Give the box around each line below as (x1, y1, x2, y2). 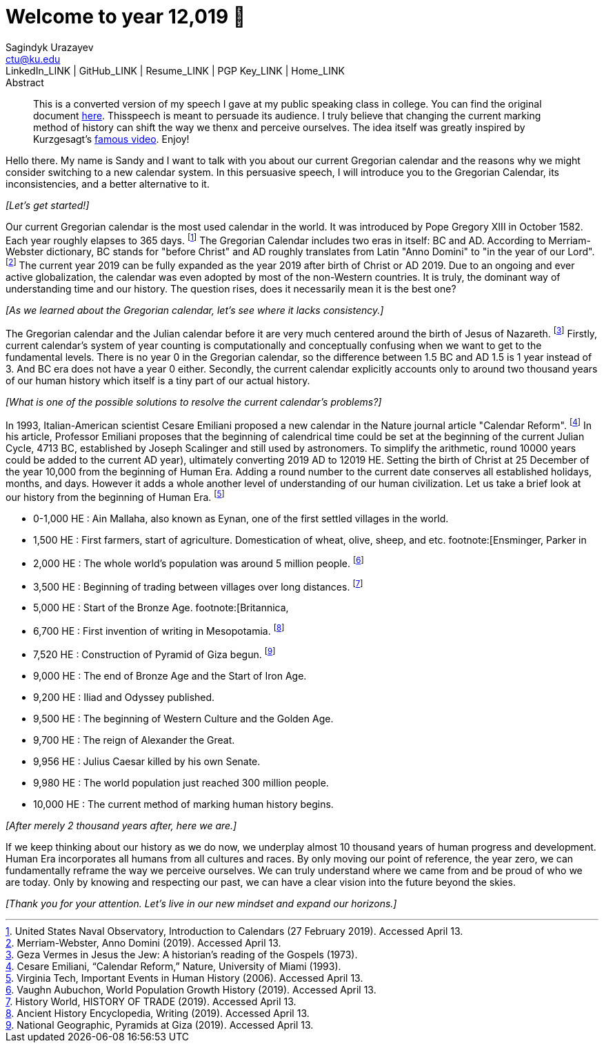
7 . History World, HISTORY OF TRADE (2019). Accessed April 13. (6, 995, 296, 1007)
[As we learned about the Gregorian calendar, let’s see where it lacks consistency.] (6, 304, 384, 317)
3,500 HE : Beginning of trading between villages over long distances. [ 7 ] (33, 578, 363, 593)
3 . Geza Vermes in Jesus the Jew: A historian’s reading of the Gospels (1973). (6, 948, 358, 960)
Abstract (6, 76, 44, 88)
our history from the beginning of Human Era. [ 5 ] (6, 489, 225, 504)
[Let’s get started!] (6, 199, 90, 211)
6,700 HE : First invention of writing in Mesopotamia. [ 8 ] (33, 623, 285, 637)
